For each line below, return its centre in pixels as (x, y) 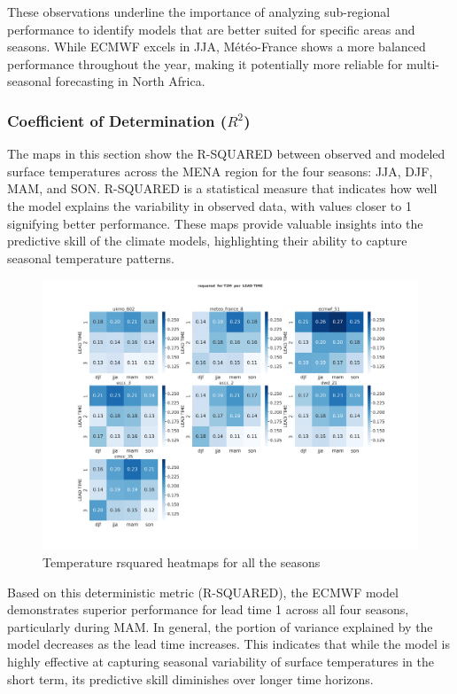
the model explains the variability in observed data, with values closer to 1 (209, 205)
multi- (423, 63)
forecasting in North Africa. (130, 81)
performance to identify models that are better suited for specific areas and (211, 29)
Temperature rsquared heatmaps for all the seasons (182, 562)
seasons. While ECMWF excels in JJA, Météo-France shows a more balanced (217, 47)
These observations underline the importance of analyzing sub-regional (199, 12)
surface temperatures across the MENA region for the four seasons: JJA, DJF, (220, 171)
